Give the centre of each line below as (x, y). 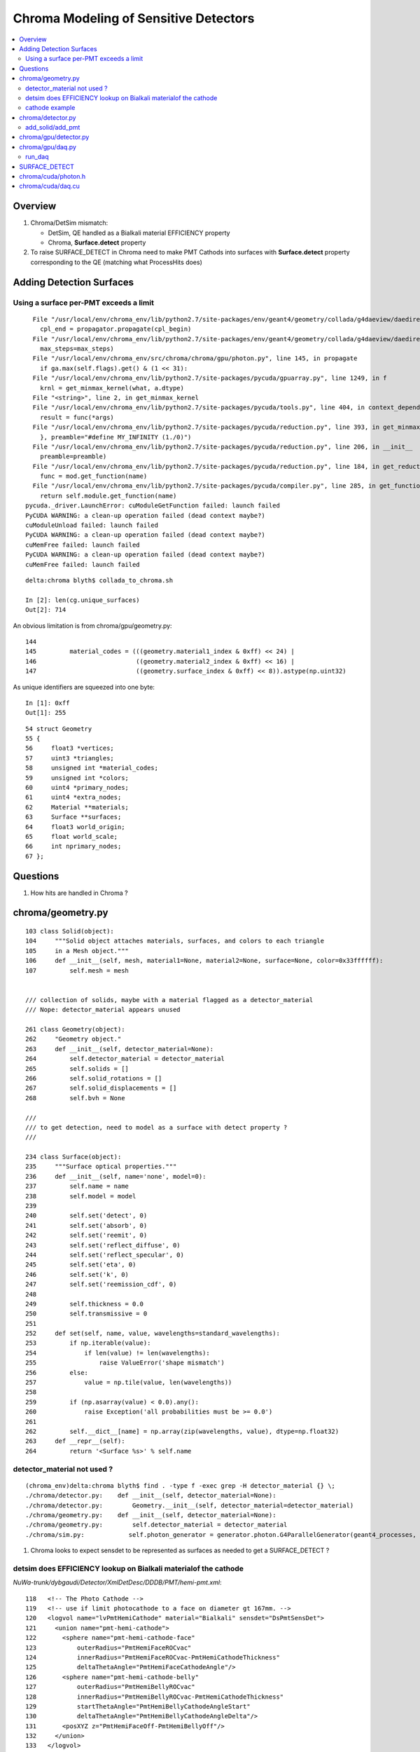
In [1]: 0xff (48, 703)
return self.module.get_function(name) (108, 495)
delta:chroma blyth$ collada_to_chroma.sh (99, 581)
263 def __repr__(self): (75, 1441)
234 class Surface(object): (73, 1157)
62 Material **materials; (77, 807)
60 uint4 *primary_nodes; (77, 788)
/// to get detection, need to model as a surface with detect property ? (156, 1127)
